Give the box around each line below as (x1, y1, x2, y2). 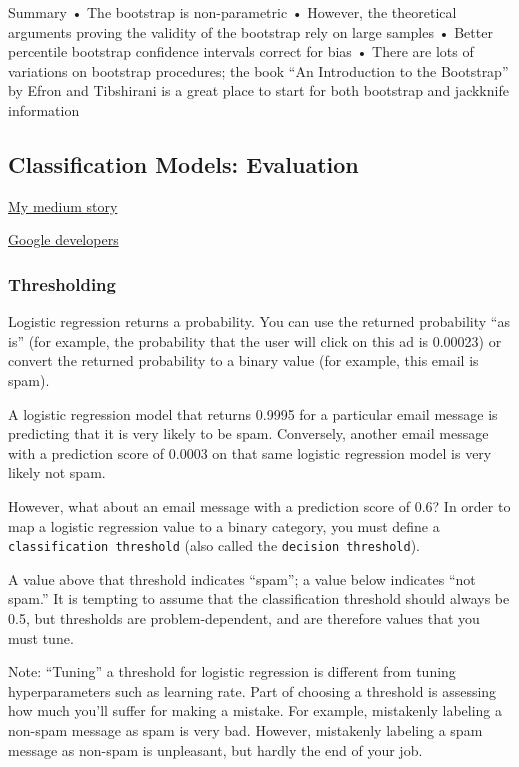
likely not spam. (8, 462, 106, 483)
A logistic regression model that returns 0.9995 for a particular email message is (8, 403, 498, 424)
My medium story (8, 195, 118, 216)
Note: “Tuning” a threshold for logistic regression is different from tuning (8, 661, 456, 682)
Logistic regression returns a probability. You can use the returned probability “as (8, 311, 510, 332)
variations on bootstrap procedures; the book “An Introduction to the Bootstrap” (8, 60, 509, 81)
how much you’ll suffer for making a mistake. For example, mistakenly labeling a (8, 700, 503, 721)
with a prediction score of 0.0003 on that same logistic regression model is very (8, 442, 492, 463)
